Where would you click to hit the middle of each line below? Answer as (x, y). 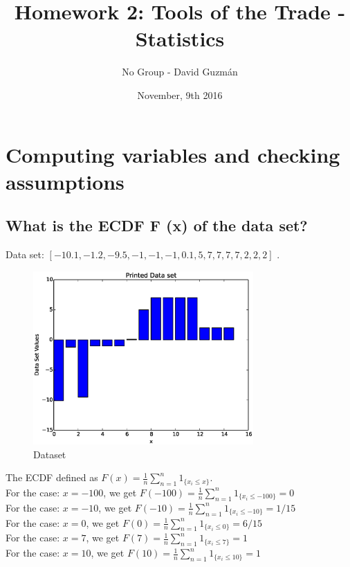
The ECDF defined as (52, 477)
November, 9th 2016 (180, 94)
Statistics (180, 38)
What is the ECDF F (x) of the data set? (157, 225)
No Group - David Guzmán (180, 72)
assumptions (65, 181)
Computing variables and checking (173, 154)
